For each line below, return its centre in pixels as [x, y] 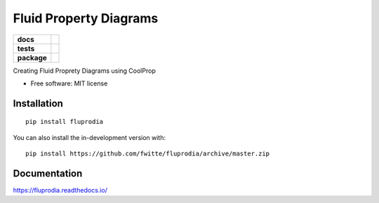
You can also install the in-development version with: [89, 137]
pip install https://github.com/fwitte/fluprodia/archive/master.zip [148, 154]
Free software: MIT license [69, 83]
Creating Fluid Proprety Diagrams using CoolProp [84, 71]
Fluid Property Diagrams [86, 18]
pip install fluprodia [65, 122]
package [32, 57]
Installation [38, 103]
